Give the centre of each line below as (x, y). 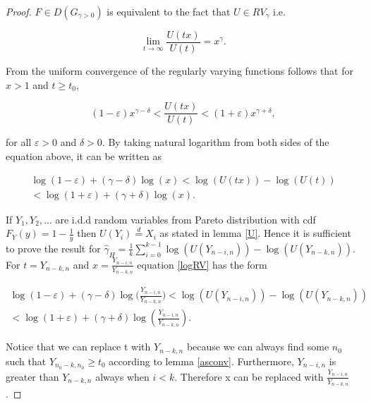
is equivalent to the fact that (169, 11)
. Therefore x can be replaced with (249, 376)
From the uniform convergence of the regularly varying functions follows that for (180, 71)
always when (122, 376)
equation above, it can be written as (84, 155)
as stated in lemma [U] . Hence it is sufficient (255, 233)
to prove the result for (53, 248)
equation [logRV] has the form (202, 264)
